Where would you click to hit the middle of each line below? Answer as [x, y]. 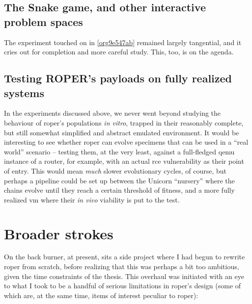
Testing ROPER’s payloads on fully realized [118, 78]
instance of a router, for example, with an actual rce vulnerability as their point [124, 161]
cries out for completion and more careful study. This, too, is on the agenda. [119, 52]
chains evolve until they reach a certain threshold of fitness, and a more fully [119, 190]
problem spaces [43, 21]
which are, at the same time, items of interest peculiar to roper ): [101, 295]
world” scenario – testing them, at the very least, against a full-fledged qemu [119, 151]
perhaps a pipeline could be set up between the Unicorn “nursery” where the [119, 180]
